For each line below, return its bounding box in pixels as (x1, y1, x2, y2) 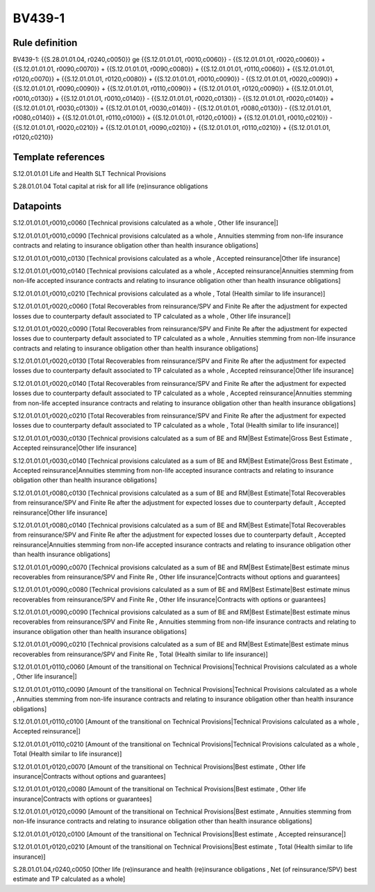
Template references (12, 152, 106, 163)
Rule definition (12, 37, 78, 49)
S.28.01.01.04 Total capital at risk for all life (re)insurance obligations (12, 182, 208, 190)
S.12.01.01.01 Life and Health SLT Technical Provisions (12, 170, 167, 178)
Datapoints (12, 200, 62, 212)
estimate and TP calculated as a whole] (12, 875, 126, 883)
